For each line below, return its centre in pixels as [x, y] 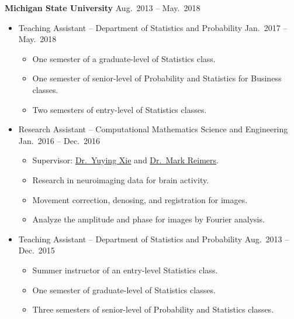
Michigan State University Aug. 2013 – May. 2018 [103, 8]
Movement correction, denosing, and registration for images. [140, 199]
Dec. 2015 [37, 250]
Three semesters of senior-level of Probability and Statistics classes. [153, 309]
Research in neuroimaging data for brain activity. [121, 179]
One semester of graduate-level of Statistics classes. [124, 289]
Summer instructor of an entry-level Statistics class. [125, 270]
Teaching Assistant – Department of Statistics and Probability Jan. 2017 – [153, 27]
